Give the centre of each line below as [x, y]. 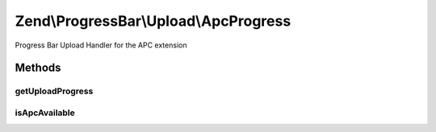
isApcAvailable [45, 113]
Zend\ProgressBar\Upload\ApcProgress [153, 21]
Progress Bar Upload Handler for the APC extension [101, 45]
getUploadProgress [54, 91]
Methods [38, 68]
